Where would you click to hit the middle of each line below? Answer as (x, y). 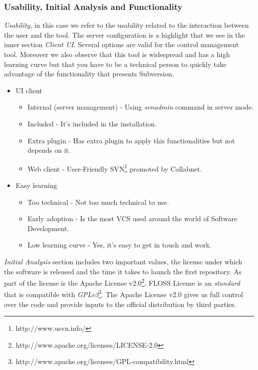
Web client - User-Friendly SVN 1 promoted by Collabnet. (115, 168)
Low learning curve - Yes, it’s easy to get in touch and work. (119, 245)
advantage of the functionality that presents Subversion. (89, 74)
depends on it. (49, 150)
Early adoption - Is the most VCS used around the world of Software (132, 218)
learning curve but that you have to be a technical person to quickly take (115, 64)
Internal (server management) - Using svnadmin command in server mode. (141, 107)
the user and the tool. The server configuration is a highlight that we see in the (125, 34)
